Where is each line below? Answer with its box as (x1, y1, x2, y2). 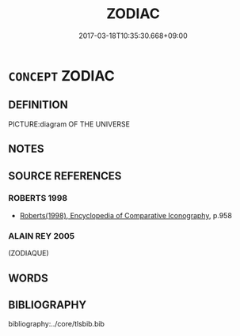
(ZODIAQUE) (8, 248, 49, 258)
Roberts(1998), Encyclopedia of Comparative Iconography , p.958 (19, 210, 232, 220)
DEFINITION (8, 98, 69, 111)
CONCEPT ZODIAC (8, 66, 115, 85)
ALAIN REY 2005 (8, 230, 75, 241)
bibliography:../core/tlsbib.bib (8, 319, 105, 329)
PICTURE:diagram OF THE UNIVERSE (8, 119, 131, 129)
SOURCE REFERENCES (8, 169, 122, 183)
